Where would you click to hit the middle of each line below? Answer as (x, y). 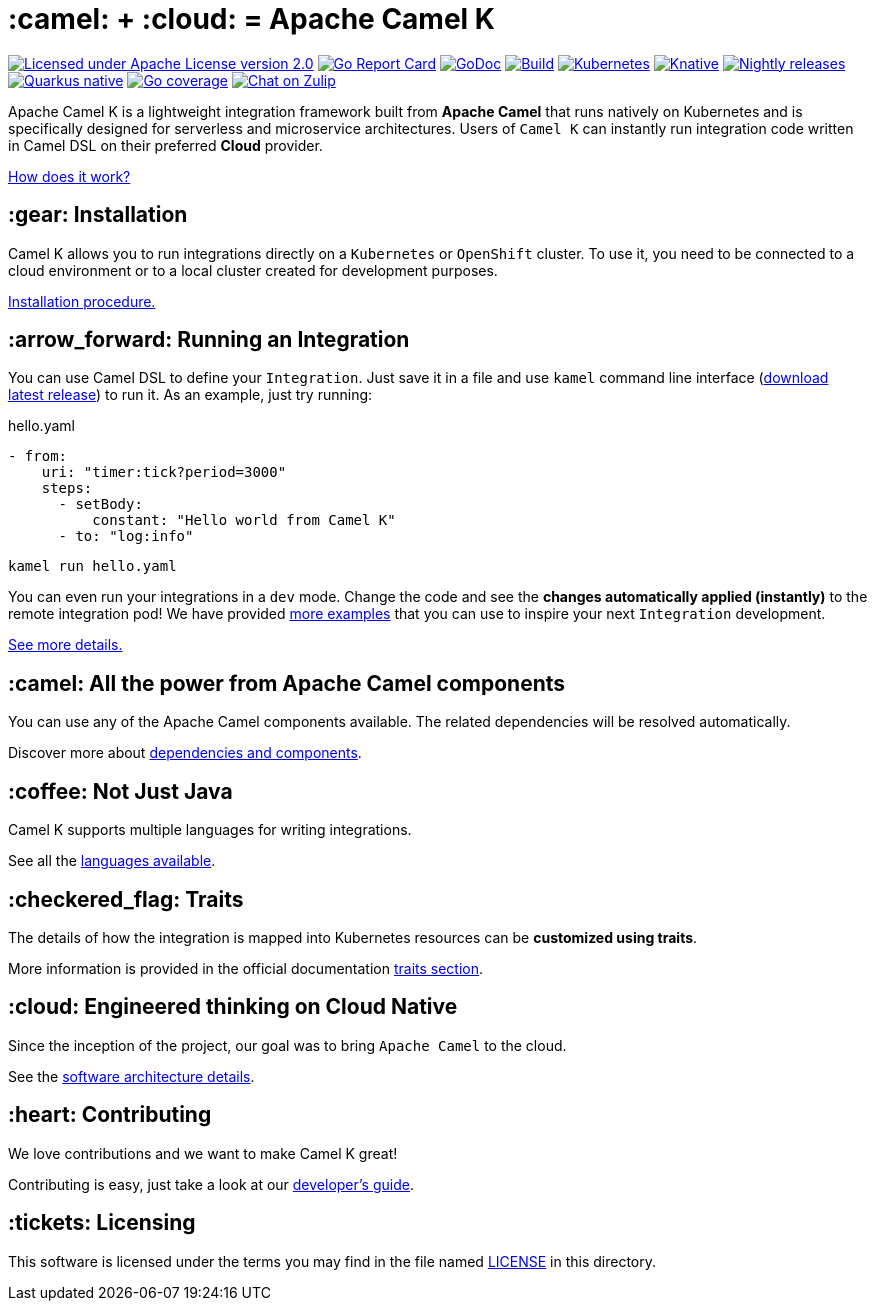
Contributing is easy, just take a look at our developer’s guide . (211, 1184)
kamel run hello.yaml (92, 566)
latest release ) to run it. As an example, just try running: (190, 395)
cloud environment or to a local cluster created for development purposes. (253, 270)
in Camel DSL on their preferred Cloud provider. (165, 145)
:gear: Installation (98, 215)
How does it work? (69, 176)
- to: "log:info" (126, 536)
